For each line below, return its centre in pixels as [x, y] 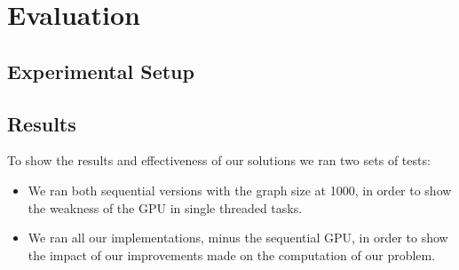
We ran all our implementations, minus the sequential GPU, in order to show [238, 238]
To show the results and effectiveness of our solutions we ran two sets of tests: [219, 160]
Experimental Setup [101, 71]
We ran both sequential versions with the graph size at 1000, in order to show [240, 190]
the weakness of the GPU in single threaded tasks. [165, 207]
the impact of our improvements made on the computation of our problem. [232, 254]
